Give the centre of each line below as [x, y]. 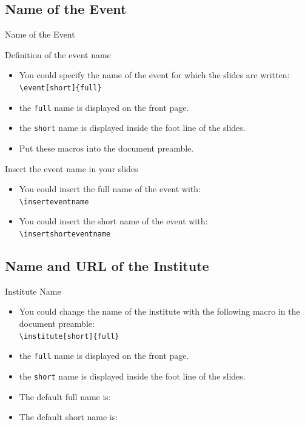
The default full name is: [65, 396]
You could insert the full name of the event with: [110, 189]
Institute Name [33, 291]
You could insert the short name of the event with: [113, 221]
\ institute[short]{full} [69, 336]
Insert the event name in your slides [72, 168]
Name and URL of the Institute [107, 266]
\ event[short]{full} [60, 88]
